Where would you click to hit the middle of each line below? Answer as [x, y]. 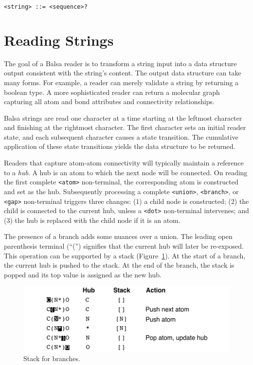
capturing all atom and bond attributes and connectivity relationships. [109, 101]
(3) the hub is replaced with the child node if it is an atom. [92, 220]
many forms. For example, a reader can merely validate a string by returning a [121, 82]
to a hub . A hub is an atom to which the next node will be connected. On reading [126, 172]
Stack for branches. [52, 358]
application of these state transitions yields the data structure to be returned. [120, 146]
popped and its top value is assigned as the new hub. [83, 274]
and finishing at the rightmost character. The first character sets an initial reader [125, 127]
